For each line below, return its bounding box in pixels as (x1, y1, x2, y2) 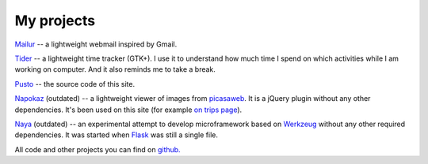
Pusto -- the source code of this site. (14, 79, 135, 88)
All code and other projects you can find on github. (14, 144, 182, 154)
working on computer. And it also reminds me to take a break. (14, 65, 216, 74)
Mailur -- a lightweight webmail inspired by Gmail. (14, 39, 178, 49)
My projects (14, 12, 95, 29)
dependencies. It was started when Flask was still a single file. (14, 130, 218, 140)
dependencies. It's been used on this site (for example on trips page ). (14, 105, 243, 114)
